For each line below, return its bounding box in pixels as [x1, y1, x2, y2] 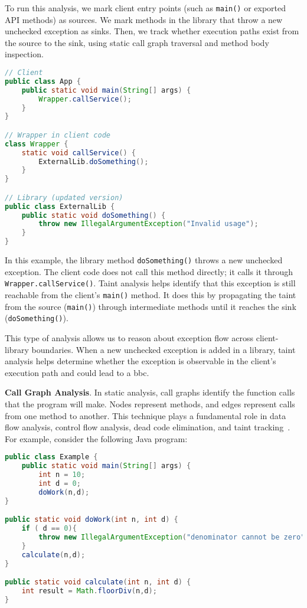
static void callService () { [21, 148, 136, 157]
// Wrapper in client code [5, 130, 110, 139]
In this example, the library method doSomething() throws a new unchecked [5, 254, 283, 266]
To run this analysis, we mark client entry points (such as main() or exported [5, 2, 286, 14]
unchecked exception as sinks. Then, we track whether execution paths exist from [5, 25, 299, 37]
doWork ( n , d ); [38, 488, 90, 496]
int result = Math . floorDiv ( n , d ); [21, 587, 157, 595]
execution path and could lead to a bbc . [5, 366, 149, 378]
